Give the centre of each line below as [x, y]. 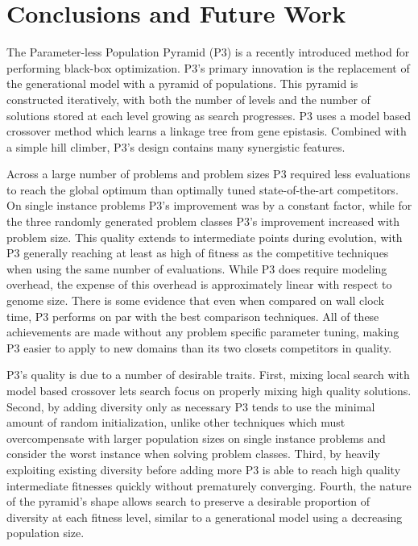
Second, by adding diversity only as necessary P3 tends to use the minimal [191, 406]
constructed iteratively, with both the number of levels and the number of [188, 99]
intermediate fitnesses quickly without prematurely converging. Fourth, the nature [209, 485]
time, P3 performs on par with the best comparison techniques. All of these [193, 316]
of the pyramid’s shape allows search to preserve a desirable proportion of [188, 501]
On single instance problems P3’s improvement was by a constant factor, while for [209, 205]
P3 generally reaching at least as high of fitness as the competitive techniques [198, 253]
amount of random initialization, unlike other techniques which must [176, 422]
